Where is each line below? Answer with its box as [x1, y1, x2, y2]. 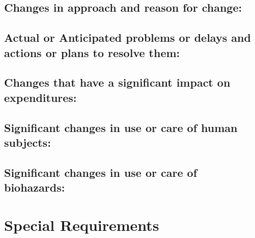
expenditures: [4, 89, 77, 105]
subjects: [4, 134, 51, 150]
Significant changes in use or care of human [4, 119, 238, 135]
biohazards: [4, 179, 65, 195]
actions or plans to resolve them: [4, 44, 180, 60]
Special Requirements [4, 214, 159, 235]
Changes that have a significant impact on [4, 74, 231, 90]
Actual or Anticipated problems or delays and [4, 30, 251, 45]
